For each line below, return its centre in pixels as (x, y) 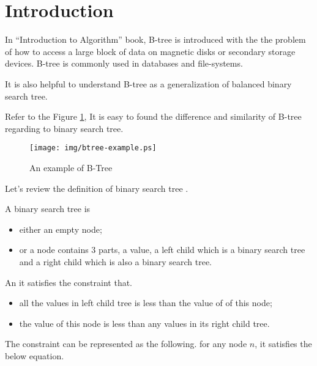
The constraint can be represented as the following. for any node (126, 344)
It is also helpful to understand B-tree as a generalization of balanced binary (148, 83)
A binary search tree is (48, 209)
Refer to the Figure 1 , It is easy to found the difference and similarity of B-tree (153, 116)
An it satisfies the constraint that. (69, 282)
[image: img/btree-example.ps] (93, 148)
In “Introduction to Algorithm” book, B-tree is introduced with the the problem (155, 39)
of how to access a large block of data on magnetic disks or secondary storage (150, 51)
